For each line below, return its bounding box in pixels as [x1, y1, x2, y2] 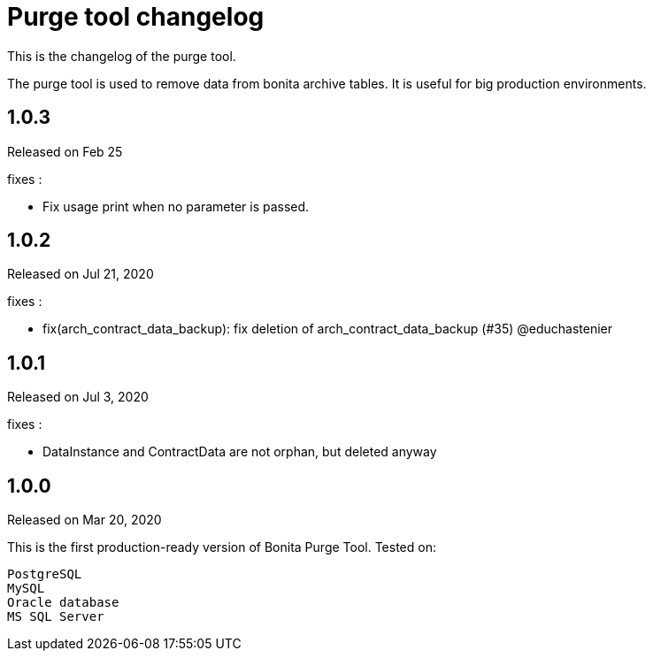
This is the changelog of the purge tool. [7, 48, 236, 64]
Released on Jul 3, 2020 [7, 389, 149, 405]
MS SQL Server [7, 609, 104, 624]
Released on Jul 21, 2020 [7, 266, 154, 282]
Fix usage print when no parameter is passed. [42, 198, 310, 214]
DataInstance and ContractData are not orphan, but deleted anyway [42, 444, 437, 460]
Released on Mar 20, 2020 [7, 512, 162, 528]
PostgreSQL [7, 567, 82, 582]
